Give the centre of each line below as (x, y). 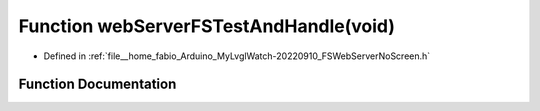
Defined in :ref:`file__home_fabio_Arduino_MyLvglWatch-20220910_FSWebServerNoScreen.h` (237, 56)
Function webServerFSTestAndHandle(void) (206, 26)
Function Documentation (97, 84)
